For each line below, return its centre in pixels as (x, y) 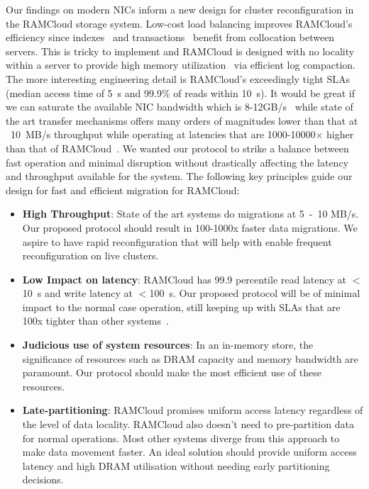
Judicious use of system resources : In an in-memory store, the (168, 345)
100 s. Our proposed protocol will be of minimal (255, 293)
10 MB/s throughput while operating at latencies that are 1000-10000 (163, 134)
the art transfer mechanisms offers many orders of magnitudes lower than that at (182, 120)
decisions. (43, 479)
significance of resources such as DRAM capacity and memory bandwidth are (190, 358)
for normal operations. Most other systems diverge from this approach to (181, 438)
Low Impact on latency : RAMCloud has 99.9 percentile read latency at (184, 279)
